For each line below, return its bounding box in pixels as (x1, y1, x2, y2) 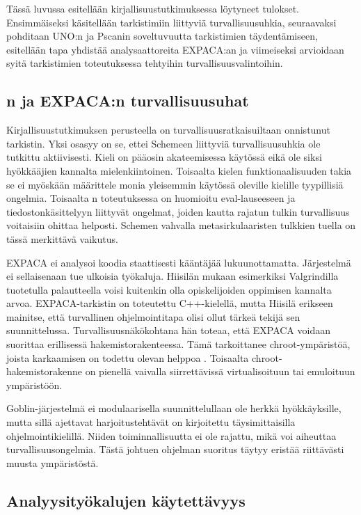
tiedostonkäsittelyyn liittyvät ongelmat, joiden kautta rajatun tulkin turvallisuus (6, 204, 350, 219)
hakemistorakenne (6, 364, 83, 379)
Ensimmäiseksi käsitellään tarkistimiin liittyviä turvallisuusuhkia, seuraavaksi (6, 15, 337, 29)
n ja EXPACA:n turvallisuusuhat (6, 90, 249, 111)
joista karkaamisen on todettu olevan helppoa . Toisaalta (6, 350, 249, 365)
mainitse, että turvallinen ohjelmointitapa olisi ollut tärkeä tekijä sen (6, 309, 300, 324)
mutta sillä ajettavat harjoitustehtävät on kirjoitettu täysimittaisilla (6, 415, 296, 429)
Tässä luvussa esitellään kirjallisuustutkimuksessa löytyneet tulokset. (6, 1, 299, 15)
